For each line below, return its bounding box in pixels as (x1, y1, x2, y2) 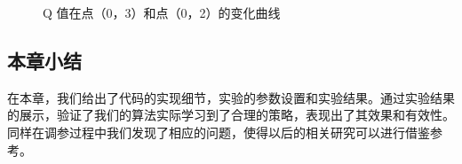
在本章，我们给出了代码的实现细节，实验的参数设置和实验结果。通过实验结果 (7, 88, 455, 106)
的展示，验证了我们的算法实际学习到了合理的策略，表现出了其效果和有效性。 (7, 105, 455, 124)
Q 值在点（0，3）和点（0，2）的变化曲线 (43, 4, 281, 21)
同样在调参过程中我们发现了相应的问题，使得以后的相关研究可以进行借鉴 (7, 122, 430, 141)
